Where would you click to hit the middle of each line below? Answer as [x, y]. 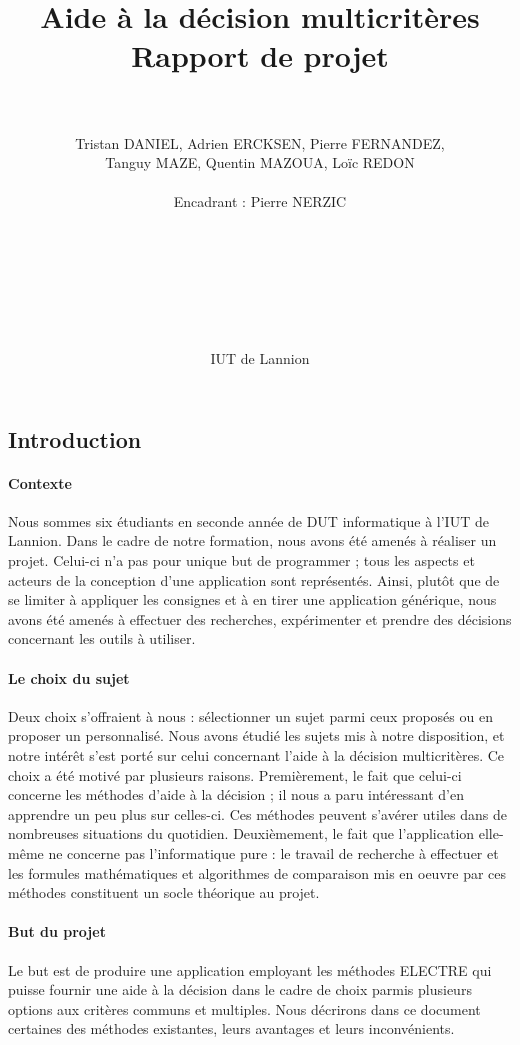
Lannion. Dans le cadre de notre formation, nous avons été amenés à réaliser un [252, 540]
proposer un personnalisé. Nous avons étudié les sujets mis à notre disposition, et [256, 735]
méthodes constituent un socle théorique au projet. [164, 892]
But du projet [57, 931]
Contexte [40, 482]
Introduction [75, 438]
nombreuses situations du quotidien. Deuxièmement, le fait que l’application [241, 833]
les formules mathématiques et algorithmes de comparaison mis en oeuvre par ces [257, 872]
